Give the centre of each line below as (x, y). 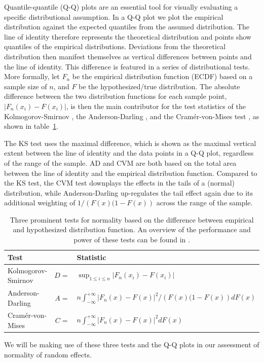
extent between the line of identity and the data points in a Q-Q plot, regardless (129, 153)
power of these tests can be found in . (132, 240)
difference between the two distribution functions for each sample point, (116, 96)
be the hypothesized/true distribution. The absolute (159, 86)
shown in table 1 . (31, 126)
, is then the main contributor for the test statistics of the (156, 106)
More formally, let (32, 76)
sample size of (26, 86)
